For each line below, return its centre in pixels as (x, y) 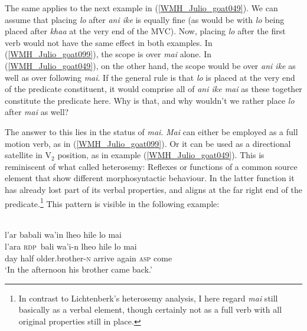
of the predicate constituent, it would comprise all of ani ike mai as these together (153, 89)
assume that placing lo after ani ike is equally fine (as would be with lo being (145, 19)
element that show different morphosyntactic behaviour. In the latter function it (150, 178)
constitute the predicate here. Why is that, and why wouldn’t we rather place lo (150, 100)
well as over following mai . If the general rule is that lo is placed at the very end (150, 77)
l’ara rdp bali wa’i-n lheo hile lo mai (71, 246)
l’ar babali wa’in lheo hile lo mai (63, 235)
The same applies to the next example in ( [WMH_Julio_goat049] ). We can (141, 8)
